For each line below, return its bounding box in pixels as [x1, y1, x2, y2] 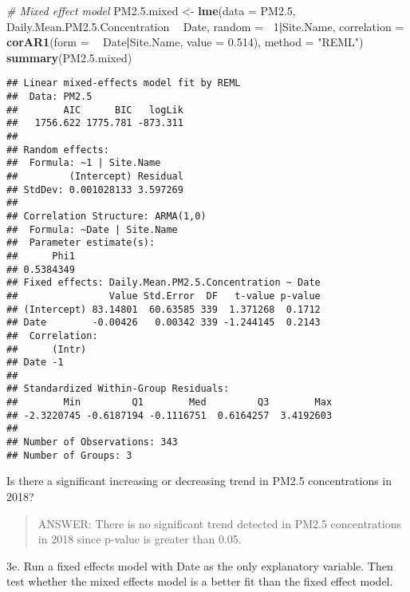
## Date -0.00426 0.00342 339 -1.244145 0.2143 [6, 317, 321, 329]
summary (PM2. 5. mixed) [6, 49, 132, 65]
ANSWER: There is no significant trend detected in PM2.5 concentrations [37, 515, 401, 531]
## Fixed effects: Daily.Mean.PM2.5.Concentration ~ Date [6, 277, 321, 289]
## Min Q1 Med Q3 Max [6, 397, 333, 408]
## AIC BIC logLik [6, 104, 183, 116]
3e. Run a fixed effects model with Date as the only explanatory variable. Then [6, 557, 393, 574]
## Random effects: [6, 144, 109, 156]
